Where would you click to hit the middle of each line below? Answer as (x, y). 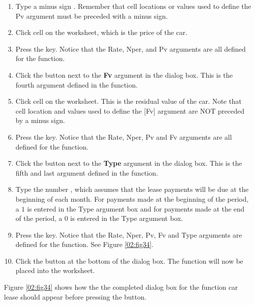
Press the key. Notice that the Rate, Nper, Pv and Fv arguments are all (124, 137)
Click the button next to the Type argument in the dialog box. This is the (129, 163)
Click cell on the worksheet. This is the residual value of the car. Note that (128, 101)
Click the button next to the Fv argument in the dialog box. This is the (124, 75)
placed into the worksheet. (55, 270)
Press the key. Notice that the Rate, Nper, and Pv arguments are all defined (131, 48)
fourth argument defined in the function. (77, 84)
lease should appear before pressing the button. (75, 296)
